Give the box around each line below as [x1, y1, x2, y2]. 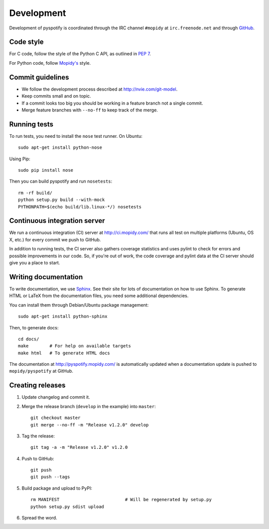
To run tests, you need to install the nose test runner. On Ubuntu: [9, 133, 143, 139]
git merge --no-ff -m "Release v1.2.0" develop [30, 422, 149, 427]
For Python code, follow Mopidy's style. [9, 60, 91, 66]
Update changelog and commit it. [21, 394, 90, 400]
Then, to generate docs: [9, 324, 59, 330]
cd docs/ [18, 336, 39, 342]
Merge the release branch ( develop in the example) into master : [21, 403, 156, 409]
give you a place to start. [9, 260, 60, 266]
